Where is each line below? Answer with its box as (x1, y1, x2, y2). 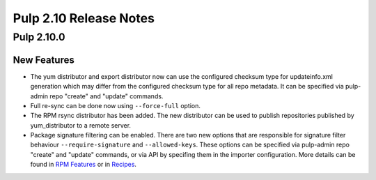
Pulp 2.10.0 (13, 31, 65, 43)
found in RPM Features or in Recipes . (30, 160, 137, 169)
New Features (13, 54, 75, 66)
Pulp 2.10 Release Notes (13, 10, 155, 26)
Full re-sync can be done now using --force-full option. (30, 101, 201, 110)
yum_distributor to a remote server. (30, 121, 132, 129)
